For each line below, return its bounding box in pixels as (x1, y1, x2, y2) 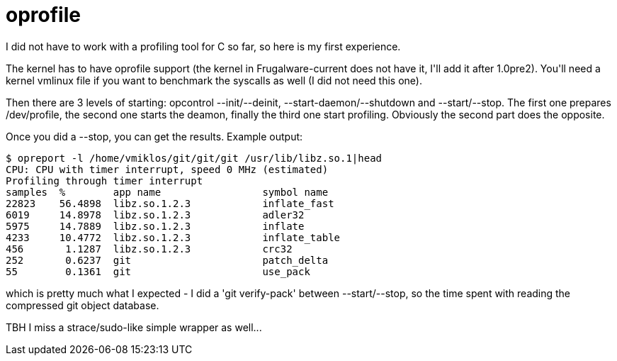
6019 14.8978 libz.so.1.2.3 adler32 (6, 209, 305, 221)
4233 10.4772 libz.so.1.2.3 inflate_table (6, 231, 341, 243)
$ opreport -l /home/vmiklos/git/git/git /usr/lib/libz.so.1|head (6, 152, 383, 164)
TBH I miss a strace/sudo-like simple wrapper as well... (6, 321, 262, 333)
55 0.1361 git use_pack (6, 265, 310, 277)
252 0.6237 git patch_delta (6, 254, 329, 266)
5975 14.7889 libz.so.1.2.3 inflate (6, 220, 305, 232)
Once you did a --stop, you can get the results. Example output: (6, 130, 303, 143)
